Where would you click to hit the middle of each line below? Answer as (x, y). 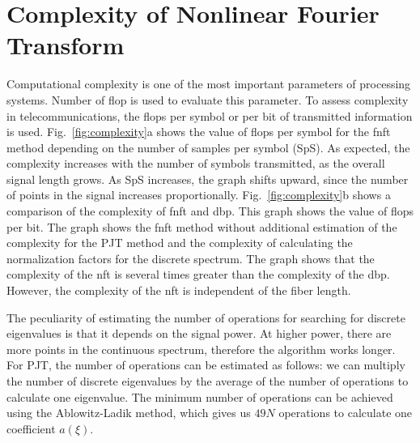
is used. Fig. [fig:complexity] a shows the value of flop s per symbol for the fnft (199, 132)
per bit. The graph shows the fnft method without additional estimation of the (202, 226)
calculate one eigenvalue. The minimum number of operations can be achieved (200, 396)
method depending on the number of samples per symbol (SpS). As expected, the (208, 147)
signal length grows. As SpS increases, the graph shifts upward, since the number (208, 179)
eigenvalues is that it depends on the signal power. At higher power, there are (199, 333)
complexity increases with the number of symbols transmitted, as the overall (196, 163)
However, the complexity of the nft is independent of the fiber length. (179, 290)
